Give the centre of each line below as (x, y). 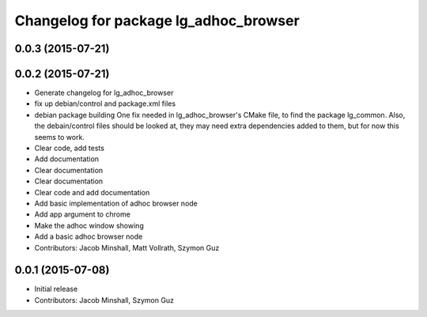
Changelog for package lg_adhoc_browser (157, 21)
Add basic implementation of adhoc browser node (116, 203)
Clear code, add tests (69, 148)
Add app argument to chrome (82, 214)
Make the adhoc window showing (89, 225)
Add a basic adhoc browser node (89, 236)
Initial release (56, 289)
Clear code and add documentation (92, 192)
